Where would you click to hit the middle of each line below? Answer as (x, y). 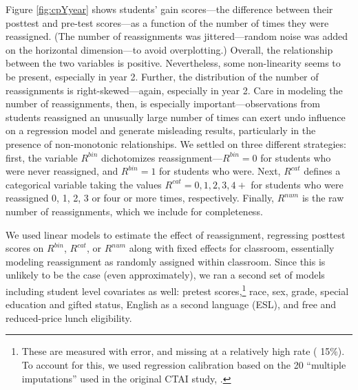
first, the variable (42, 157)
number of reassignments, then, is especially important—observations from (163, 104)
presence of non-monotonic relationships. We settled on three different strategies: (176, 143)
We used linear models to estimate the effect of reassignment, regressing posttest (176, 234)
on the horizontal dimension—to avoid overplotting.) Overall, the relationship (169, 49)
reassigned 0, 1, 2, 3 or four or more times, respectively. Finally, (140, 198)
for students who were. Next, (220, 171)
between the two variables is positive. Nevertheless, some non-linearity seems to (173, 63)
